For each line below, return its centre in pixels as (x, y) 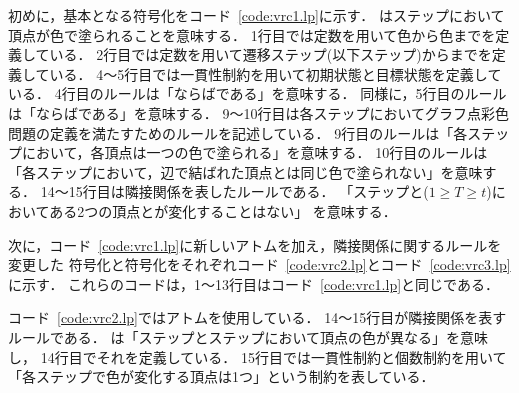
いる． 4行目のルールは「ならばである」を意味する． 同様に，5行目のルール (257, 93)
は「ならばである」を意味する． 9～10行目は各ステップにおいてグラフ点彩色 (259, 112)
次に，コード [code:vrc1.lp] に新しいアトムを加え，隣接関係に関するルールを (255, 244)
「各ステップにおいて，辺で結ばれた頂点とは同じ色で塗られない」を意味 (245, 171)
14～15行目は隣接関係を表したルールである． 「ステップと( (234, 191)
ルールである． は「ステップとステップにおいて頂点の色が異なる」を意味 (248, 336)
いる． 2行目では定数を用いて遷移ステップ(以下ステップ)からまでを (270, 54)
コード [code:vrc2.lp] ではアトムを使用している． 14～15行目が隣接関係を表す (257, 317)
